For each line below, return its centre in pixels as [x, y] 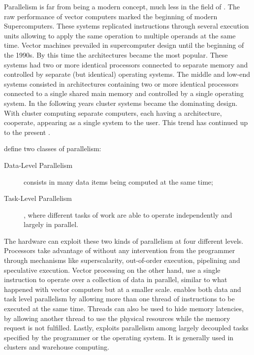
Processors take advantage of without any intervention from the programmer [120, 250]
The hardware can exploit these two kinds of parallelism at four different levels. [124, 241]
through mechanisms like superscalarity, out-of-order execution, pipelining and [122, 260]
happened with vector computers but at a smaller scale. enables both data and [123, 289]
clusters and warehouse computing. [57, 347]
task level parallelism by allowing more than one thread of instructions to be [119, 299]
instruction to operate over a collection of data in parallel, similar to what [116, 279]
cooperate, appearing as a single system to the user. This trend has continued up [126, 122]
